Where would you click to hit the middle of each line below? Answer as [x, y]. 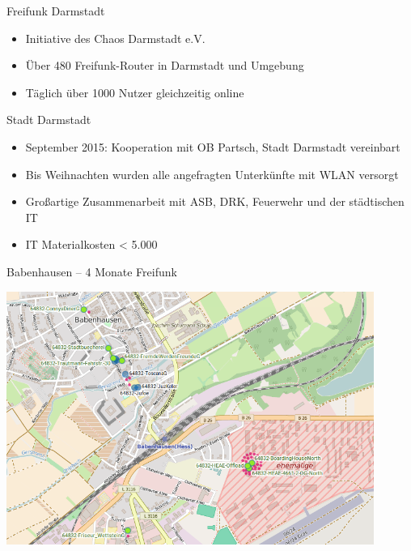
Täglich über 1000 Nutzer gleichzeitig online [135, 92]
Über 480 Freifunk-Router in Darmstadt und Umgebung [165, 65]
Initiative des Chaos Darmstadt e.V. [115, 38]
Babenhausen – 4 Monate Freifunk [92, 271]
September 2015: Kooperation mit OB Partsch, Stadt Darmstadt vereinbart [213, 146]
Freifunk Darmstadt [56, 11]
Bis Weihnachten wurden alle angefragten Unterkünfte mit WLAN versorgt [212, 174]
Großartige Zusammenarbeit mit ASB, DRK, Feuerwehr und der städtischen [215, 201]
